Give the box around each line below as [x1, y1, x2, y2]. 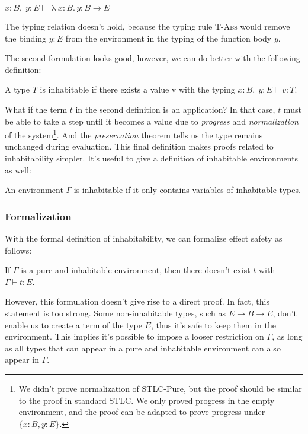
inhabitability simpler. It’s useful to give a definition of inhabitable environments [5, 152, 299, 164]
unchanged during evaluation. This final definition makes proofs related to [5, 140, 274, 153]
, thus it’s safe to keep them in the [150, 318, 276, 331]
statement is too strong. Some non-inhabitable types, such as [5, 306, 226, 319]
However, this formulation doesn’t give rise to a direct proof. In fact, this [5, 295, 269, 308]
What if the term [5, 103, 68, 115]
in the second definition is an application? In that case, [75, 103, 275, 115]
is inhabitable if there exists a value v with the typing [40, 83, 235, 96]
